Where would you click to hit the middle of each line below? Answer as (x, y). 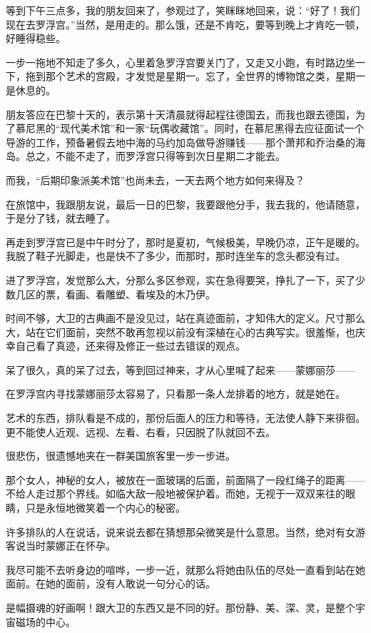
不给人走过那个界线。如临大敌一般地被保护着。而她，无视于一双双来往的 (176, 493)
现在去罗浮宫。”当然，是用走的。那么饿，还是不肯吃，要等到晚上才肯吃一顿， (185, 24)
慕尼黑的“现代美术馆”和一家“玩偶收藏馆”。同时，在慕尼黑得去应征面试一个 (190, 128)
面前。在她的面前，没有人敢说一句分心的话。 (111, 583)
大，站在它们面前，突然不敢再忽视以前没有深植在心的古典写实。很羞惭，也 (181, 331)
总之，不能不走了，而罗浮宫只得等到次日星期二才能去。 (155, 156)
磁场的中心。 (45, 621)
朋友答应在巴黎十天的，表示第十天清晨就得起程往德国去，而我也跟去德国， (181, 114)
